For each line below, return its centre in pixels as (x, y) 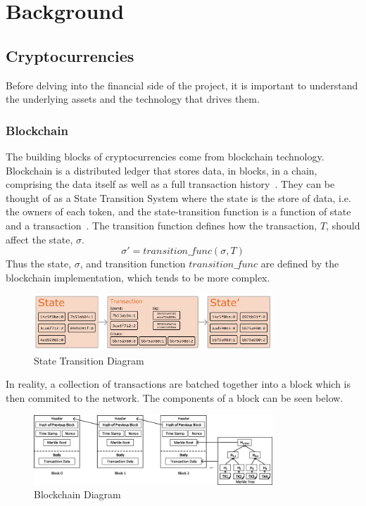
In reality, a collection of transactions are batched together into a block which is (178, 384)
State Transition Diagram (89, 360)
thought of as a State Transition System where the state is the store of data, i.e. (178, 197)
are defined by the (300, 264)
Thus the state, (39, 264)
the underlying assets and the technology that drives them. (133, 99)
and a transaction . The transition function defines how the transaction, (162, 225)
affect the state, (39, 239)
